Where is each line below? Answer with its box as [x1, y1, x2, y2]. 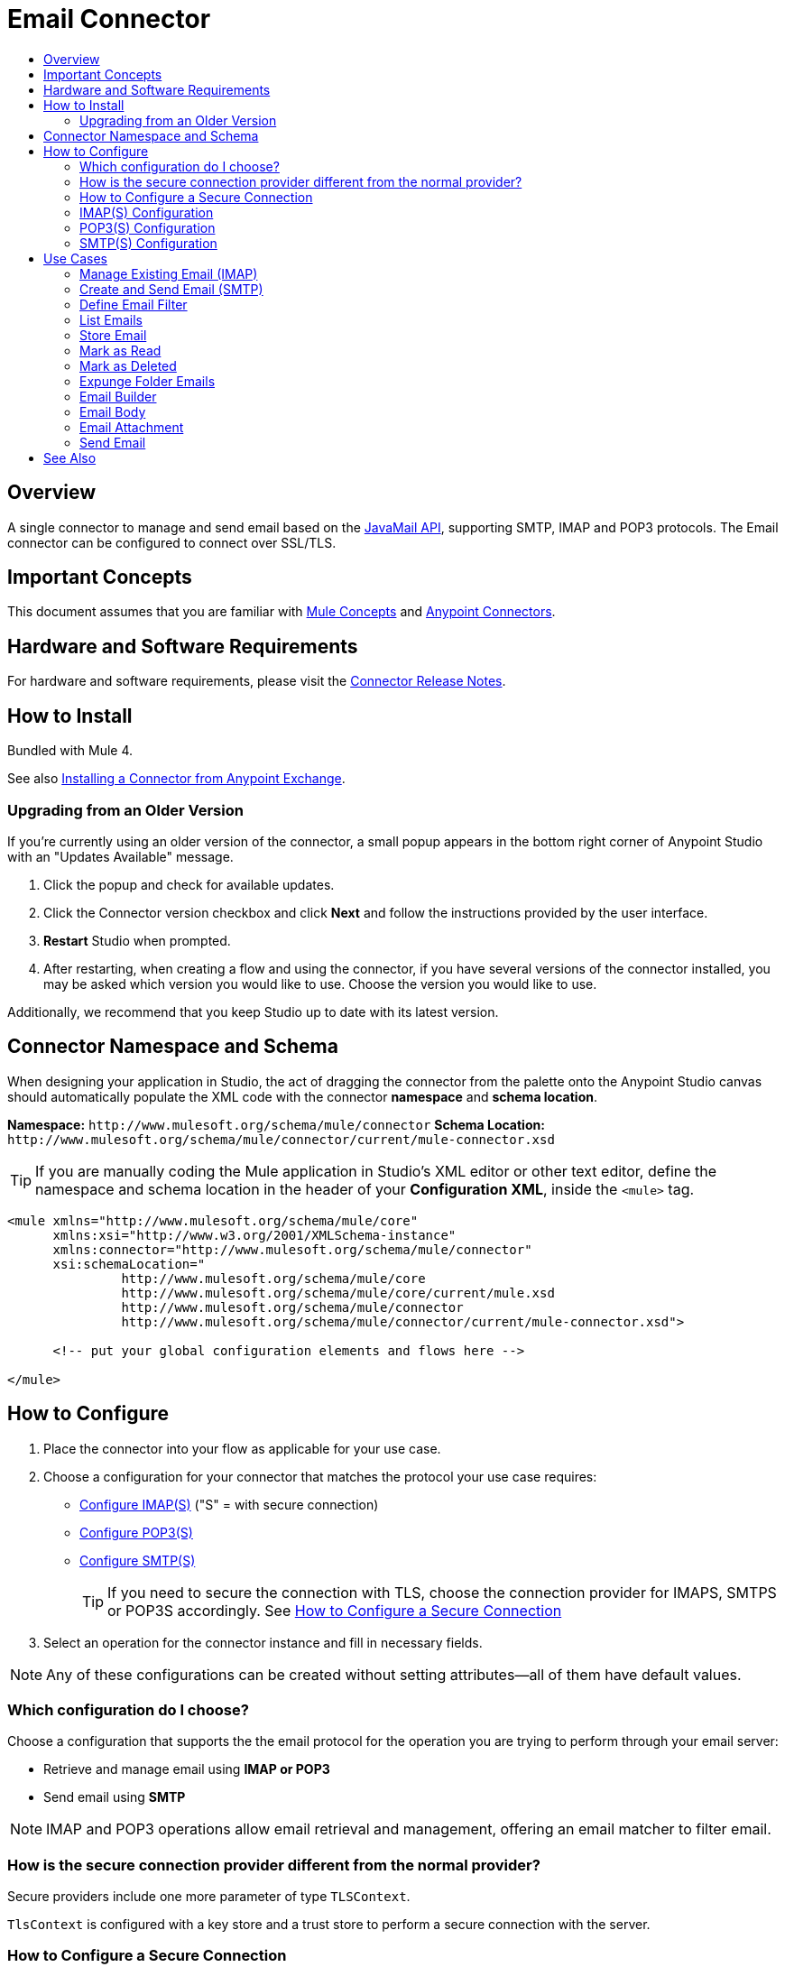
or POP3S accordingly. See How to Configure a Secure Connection [107, 1601, 562, 1620]
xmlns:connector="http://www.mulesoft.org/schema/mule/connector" [52, 1242, 532, 1257]
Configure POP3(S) [79, 1524, 193, 1540]
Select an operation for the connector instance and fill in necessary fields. [43, 1634, 483, 1650]
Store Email [79, 327, 147, 343]
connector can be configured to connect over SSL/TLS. [7, 534, 337, 550]
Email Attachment [79, 419, 184, 435]
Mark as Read [79, 342, 162, 358]
